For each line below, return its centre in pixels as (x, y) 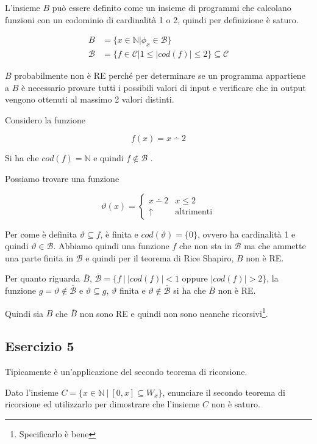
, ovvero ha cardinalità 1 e (246, 234)
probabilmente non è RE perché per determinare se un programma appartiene (160, 75)
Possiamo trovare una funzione (62, 179)
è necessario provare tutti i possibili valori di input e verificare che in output (163, 87)
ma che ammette (275, 246)
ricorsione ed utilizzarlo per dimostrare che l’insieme (102, 404)
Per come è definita (41, 234)
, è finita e (119, 234)
